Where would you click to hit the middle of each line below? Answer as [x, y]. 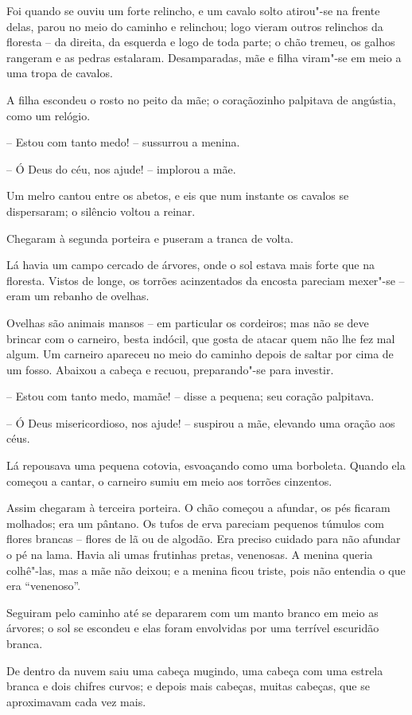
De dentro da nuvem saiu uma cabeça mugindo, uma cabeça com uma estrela [195, 670]
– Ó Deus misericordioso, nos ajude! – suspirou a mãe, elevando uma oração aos [201, 422]
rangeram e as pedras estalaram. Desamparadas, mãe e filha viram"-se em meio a [204, 57]
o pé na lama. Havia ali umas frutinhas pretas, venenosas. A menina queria [190, 555]
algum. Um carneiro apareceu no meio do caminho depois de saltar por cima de [200, 354]
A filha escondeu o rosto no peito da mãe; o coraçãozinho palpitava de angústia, [201, 99]
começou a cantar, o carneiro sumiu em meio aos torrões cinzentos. [169, 481]
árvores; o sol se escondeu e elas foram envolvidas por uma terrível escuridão [193, 628]
